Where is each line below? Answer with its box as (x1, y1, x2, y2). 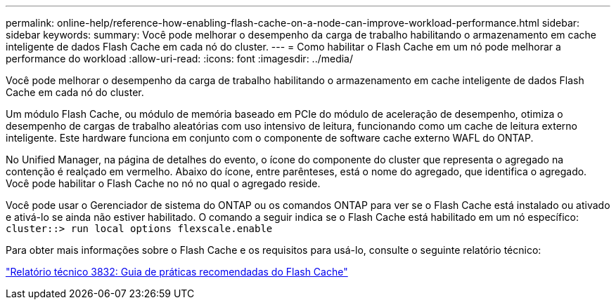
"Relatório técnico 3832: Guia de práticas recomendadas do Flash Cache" (6, 266, 348, 278)
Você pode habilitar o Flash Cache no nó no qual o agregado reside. (6, 177, 321, 189)
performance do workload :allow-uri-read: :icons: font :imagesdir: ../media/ (6, 53, 354, 65)
